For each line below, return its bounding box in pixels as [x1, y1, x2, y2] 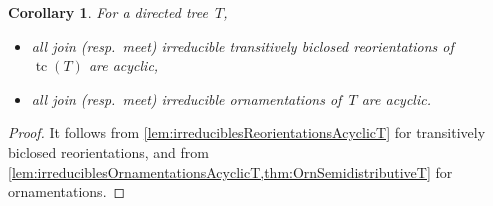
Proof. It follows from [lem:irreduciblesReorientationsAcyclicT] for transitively [8, 122, 486, 143]
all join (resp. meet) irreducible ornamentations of [31, 88, 342, 109]
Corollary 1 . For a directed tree [8, 2, 208, 22]
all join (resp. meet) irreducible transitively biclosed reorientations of [31, 35, 454, 56]
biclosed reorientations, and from [8, 141, 209, 162]
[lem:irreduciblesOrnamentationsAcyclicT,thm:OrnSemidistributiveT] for [8, 161, 453, 182]
